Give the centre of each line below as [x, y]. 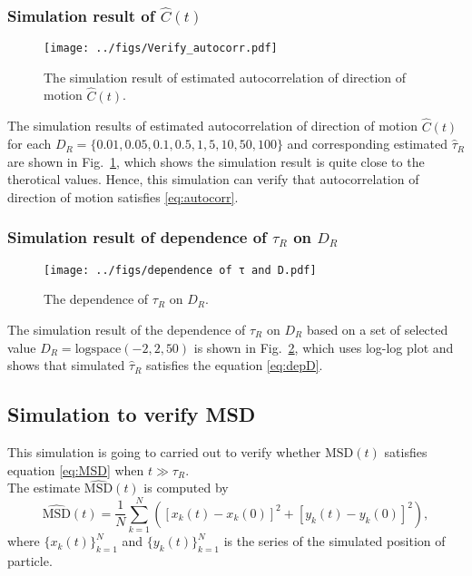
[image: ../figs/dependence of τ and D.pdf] [180, 270]
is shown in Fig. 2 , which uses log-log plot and [324, 347]
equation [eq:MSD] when [76, 469]
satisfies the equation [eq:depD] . [235, 365]
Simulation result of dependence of [137, 237]
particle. [30, 560]
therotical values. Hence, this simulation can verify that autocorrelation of [213, 179]
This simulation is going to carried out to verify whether [164, 451]
